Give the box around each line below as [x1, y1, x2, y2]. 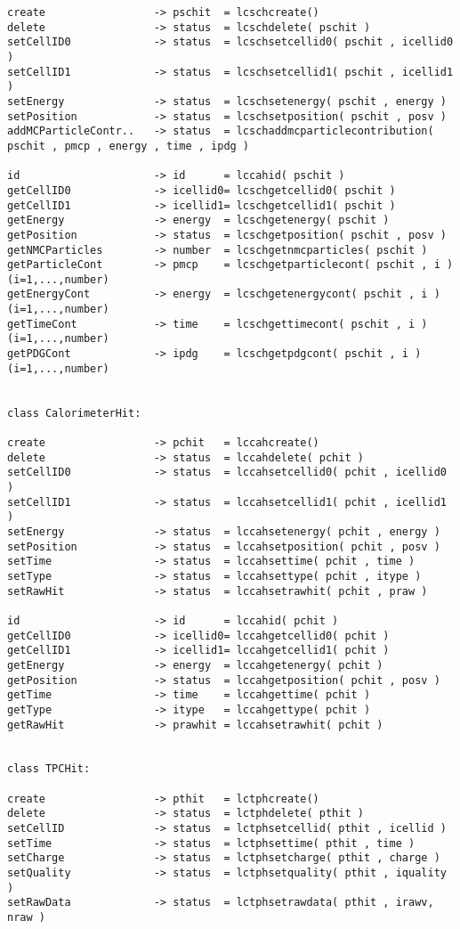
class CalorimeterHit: [7, 406, 141, 420]
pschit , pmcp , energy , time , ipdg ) [7, 139, 250, 152]
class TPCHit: [7, 762, 91, 776]
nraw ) [7, 911, 45, 925]
